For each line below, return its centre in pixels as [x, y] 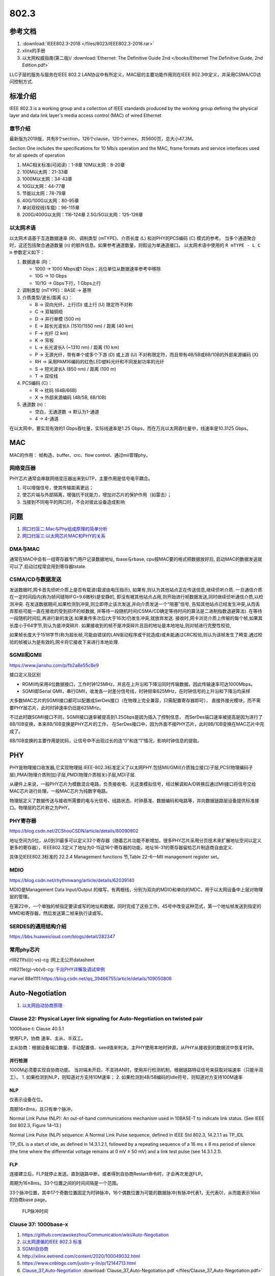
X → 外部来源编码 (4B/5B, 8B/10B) [71, 398]
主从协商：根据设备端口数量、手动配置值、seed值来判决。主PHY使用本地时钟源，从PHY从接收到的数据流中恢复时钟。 [133, 1047]
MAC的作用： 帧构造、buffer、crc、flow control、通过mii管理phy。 [80, 455]
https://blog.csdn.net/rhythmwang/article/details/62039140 [72, 880]
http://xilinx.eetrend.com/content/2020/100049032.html [81, 1256]
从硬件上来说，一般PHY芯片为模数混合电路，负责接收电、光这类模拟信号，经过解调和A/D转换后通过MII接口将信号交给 [133, 784]
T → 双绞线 [47, 376]
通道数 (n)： [35, 404]
